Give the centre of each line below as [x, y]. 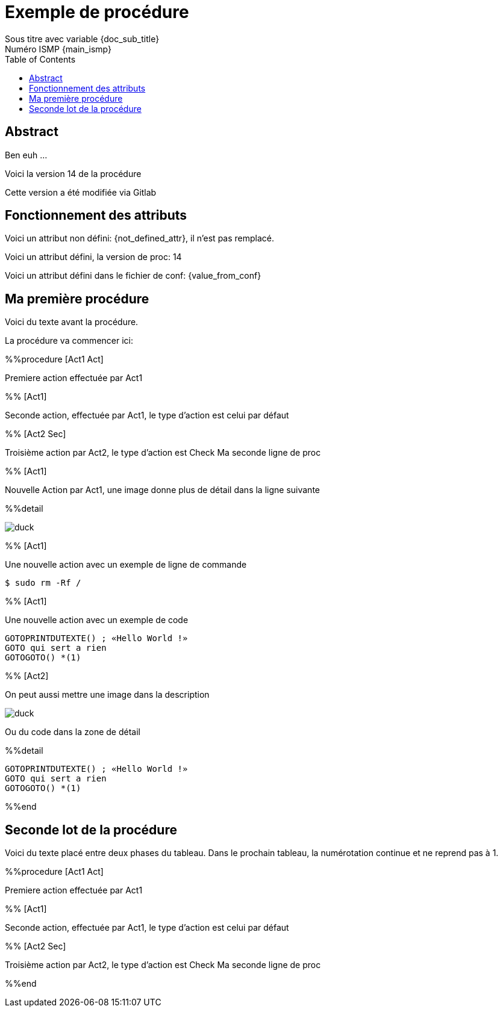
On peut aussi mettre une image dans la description [107, 695]
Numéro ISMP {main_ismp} [58, 49]
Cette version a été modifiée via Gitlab [81, 192]
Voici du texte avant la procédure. [72, 322]
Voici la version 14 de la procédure [73, 173]
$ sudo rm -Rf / [43, 583]
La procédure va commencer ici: [69, 341]
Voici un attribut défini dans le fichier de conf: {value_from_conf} [133, 276]
